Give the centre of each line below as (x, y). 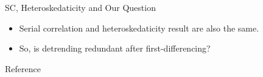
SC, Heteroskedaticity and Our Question (80, 7)
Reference (23, 68)
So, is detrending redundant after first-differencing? (115, 48)
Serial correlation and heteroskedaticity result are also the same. (139, 28)
